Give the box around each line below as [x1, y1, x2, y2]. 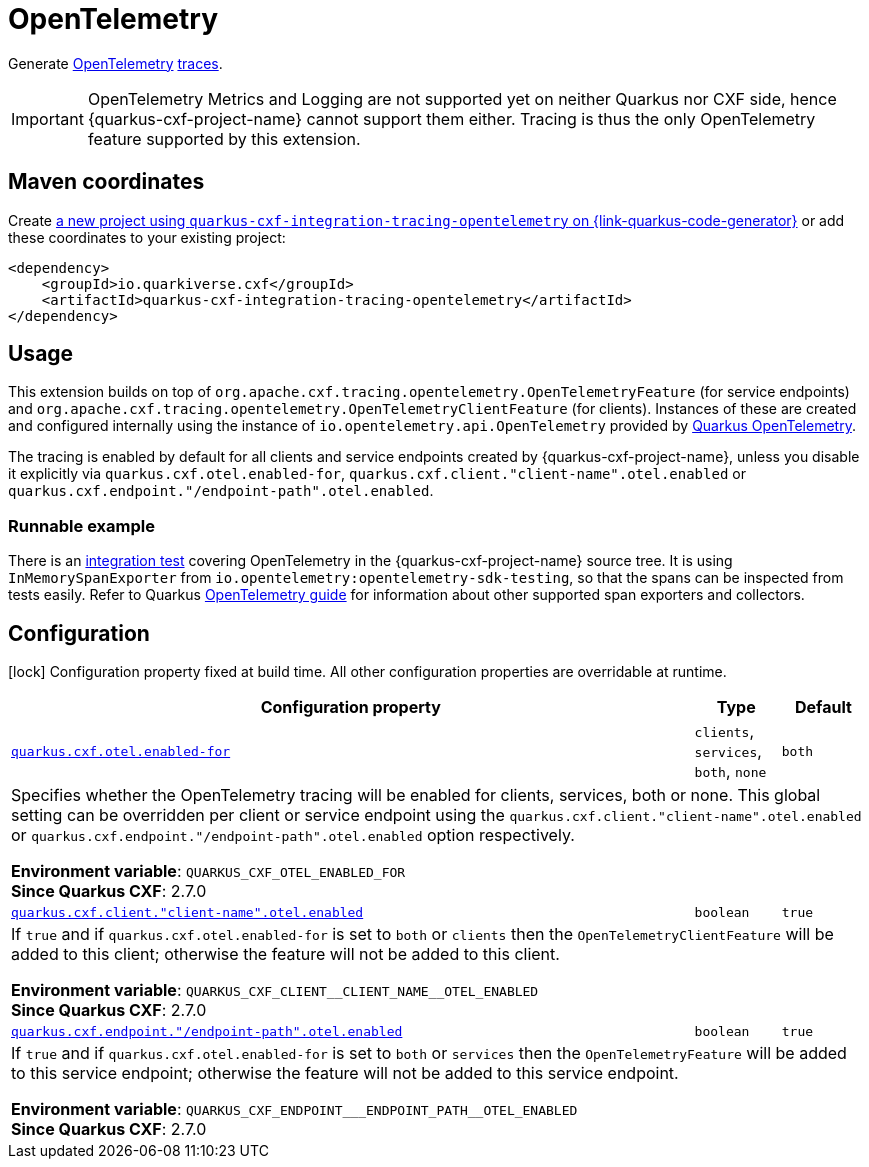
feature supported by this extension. [87, 128, 361, 149]
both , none [694, 761, 767, 782]
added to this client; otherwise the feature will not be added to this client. [11, 944, 560, 965]
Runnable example [8, 515, 155, 536]
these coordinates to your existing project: [8, 228, 286, 246]
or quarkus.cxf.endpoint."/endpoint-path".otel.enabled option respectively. [11, 825, 575, 846]
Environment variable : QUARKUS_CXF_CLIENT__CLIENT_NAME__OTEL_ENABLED [11, 980, 539, 1001]
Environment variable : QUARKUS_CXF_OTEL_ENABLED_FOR [11, 861, 406, 882]
